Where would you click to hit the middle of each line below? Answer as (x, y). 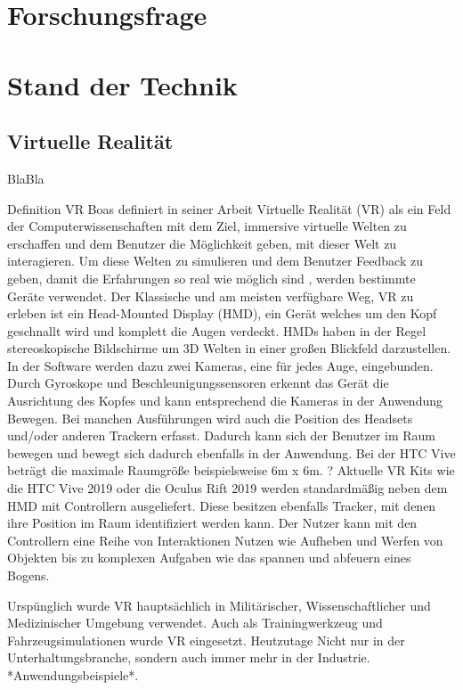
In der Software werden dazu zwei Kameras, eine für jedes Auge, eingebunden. (220, 365)
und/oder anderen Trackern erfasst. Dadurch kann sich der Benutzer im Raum (222, 435)
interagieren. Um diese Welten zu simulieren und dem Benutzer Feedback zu (215, 261)
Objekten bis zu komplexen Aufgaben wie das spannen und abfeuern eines (209, 558)
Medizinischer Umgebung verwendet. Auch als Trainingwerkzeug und (195, 623)
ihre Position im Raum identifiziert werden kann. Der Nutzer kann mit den (212, 523)
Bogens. (28, 575)
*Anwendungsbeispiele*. (73, 674)
